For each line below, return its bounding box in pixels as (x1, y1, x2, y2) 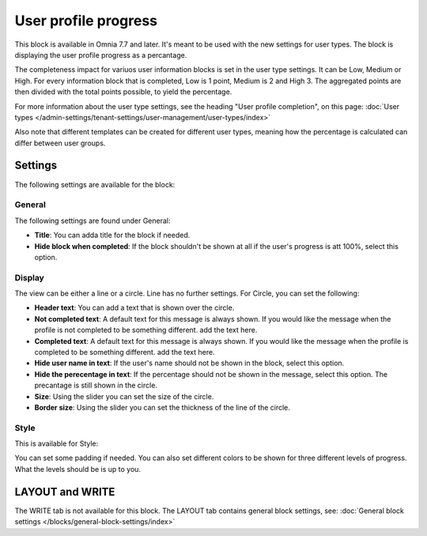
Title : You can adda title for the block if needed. (34, 230, 191, 240)
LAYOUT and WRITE (14, 485, 115, 498)
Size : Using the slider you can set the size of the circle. (34, 391, 214, 401)
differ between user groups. (14, 138, 106, 148)
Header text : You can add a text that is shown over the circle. (34, 303, 235, 312)
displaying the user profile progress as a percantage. (14, 50, 187, 59)
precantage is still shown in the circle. (34, 380, 158, 391)
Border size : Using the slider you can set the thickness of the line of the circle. (34, 402, 290, 412)
